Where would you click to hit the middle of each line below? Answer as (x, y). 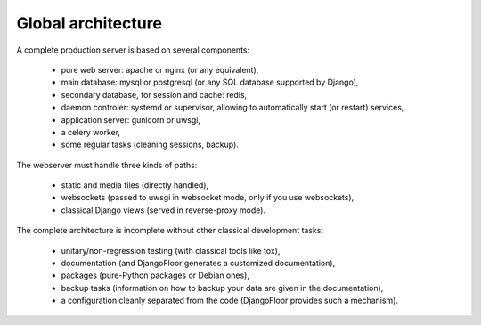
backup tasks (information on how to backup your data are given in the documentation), (222, 288)
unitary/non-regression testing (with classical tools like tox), (171, 250)
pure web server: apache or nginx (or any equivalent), (160, 69)
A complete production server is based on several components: (133, 50)
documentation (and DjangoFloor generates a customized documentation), (198, 264)
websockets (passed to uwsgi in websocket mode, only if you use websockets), (208, 198)
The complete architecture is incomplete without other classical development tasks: (170, 231)
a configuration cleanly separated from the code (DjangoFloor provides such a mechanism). (230, 301)
